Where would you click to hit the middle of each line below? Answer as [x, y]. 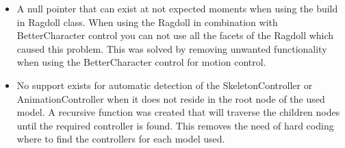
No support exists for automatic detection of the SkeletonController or [165, 85]
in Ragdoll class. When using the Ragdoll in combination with [147, 22]
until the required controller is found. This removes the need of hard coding [175, 125]
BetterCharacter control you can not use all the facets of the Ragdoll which [175, 35]
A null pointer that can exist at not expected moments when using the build [177, 8]
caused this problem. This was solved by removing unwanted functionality [172, 48]
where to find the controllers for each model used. [121, 139]
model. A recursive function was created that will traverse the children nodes [178, 112]
